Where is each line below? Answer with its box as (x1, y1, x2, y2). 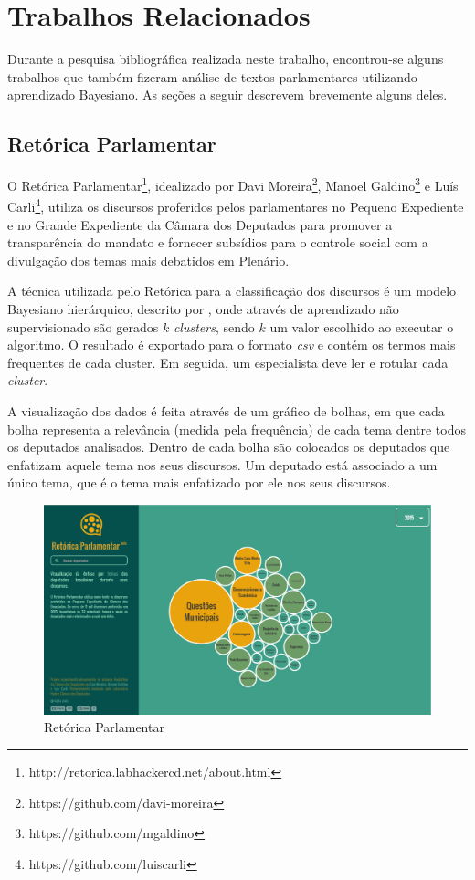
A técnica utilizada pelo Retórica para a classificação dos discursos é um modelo (7, 281, 457, 300)
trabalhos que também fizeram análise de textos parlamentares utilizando (7, 67, 417, 86)
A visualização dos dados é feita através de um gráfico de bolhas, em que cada (7, 401, 445, 420)
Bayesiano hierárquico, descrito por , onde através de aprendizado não (7, 299, 399, 318)
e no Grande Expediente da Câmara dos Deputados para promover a (7, 215, 393, 234)
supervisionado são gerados (7, 317, 159, 336)
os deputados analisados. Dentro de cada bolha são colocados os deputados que (7, 437, 450, 456)
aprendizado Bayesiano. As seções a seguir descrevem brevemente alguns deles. (7, 85, 448, 104)
